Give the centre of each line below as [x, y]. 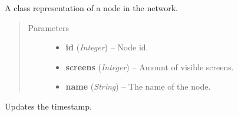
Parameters [48, 27]
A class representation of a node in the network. [91, 8]
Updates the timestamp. [48, 106]
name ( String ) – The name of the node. [138, 86]
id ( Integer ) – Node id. [107, 47]
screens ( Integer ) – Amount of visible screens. [150, 66]
